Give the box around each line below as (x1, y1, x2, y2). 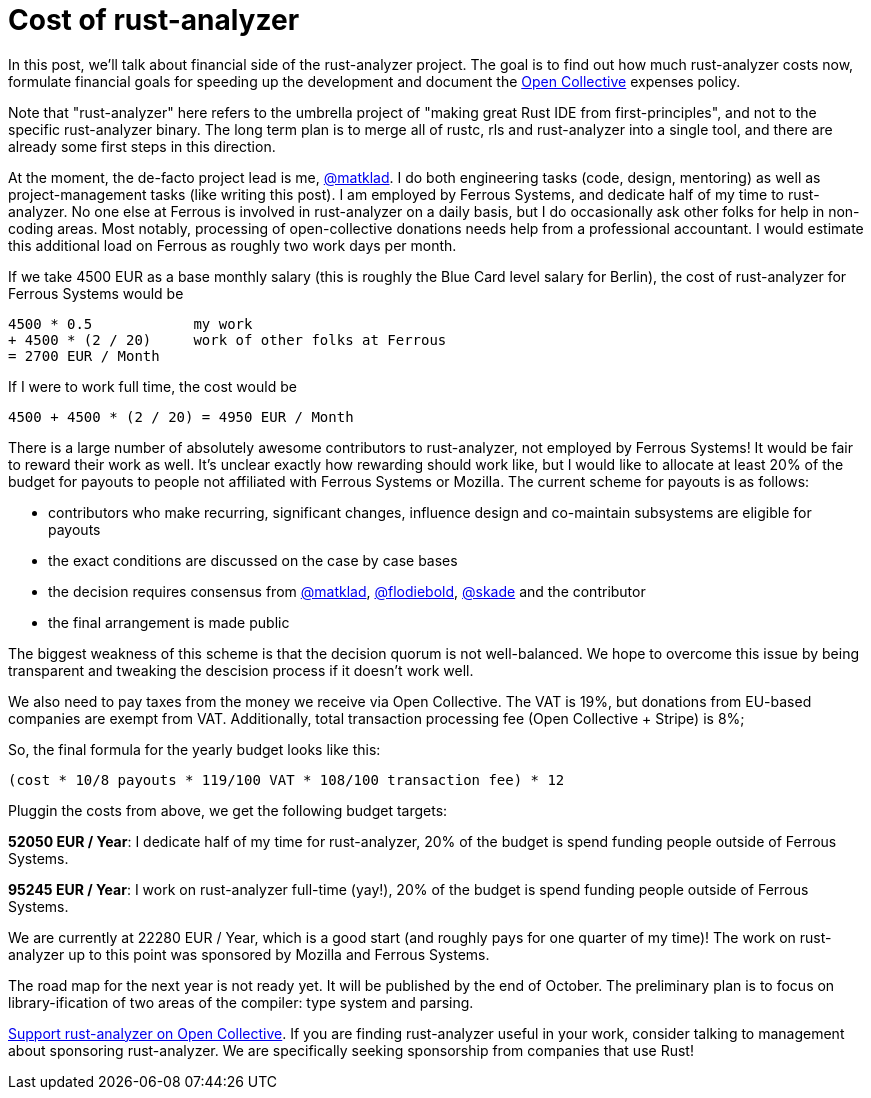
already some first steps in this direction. (8, 137, 276, 155)
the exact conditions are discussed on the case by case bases (48, 551, 458, 569)
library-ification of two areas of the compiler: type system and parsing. (8, 993, 474, 1011)
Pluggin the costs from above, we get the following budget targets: (8, 801, 448, 819)
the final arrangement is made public (48, 613, 290, 631)
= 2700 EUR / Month (8, 347, 160, 364)
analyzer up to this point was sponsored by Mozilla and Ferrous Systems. (8, 945, 490, 963)
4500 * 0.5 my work (8, 315, 253, 332)
